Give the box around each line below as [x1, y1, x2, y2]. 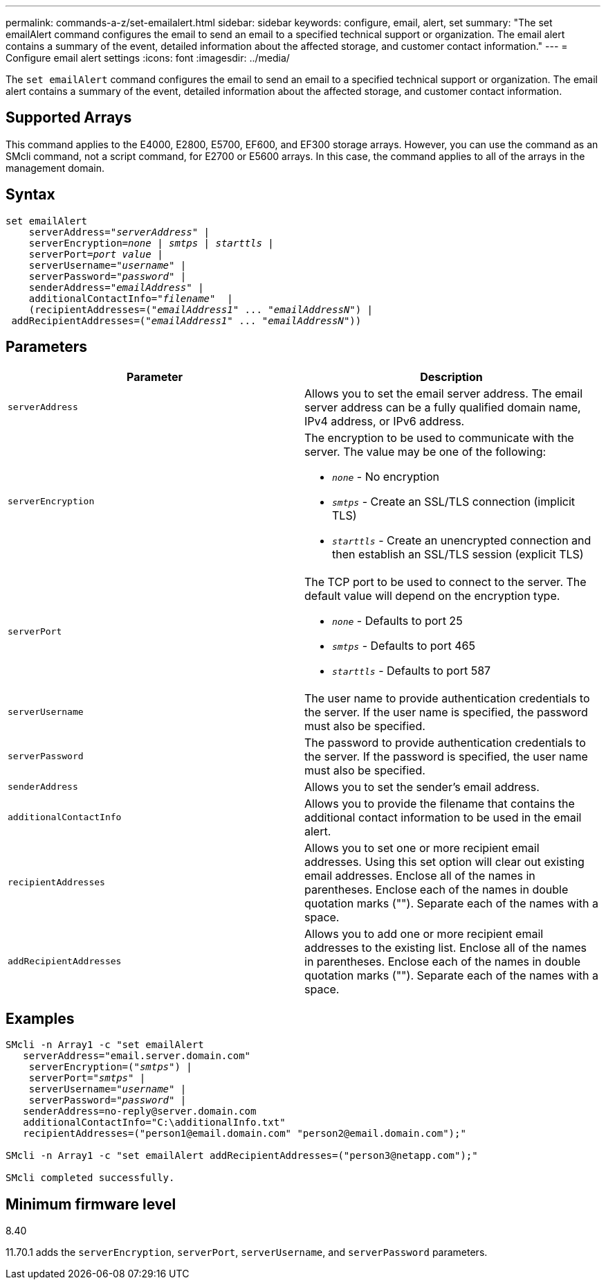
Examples [6, 1009, 75, 1027]
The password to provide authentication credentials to [304, 735, 586, 750]
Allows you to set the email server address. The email [304, 386, 583, 400]
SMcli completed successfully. [6, 1172, 175, 1184]
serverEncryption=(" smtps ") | [28, 1061, 192, 1073]
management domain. [6, 161, 105, 174]
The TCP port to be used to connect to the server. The [304, 574, 587, 589]
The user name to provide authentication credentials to [304, 691, 590, 705]
